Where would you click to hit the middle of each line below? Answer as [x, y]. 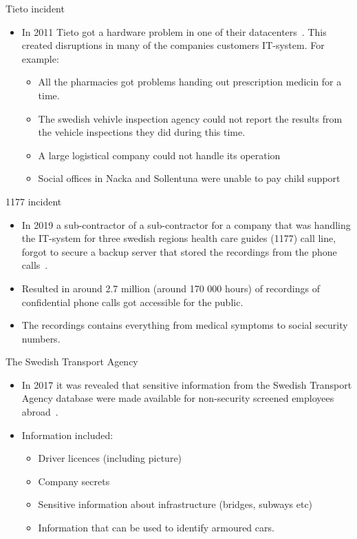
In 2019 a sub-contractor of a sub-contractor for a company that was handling [186, 224]
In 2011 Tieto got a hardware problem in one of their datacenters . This [174, 31]
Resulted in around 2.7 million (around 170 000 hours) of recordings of [171, 288]
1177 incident [34, 201]
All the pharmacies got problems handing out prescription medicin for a [190, 82]
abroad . [40, 412]
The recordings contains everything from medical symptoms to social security [185, 325]
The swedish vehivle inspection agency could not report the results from [190, 118]
